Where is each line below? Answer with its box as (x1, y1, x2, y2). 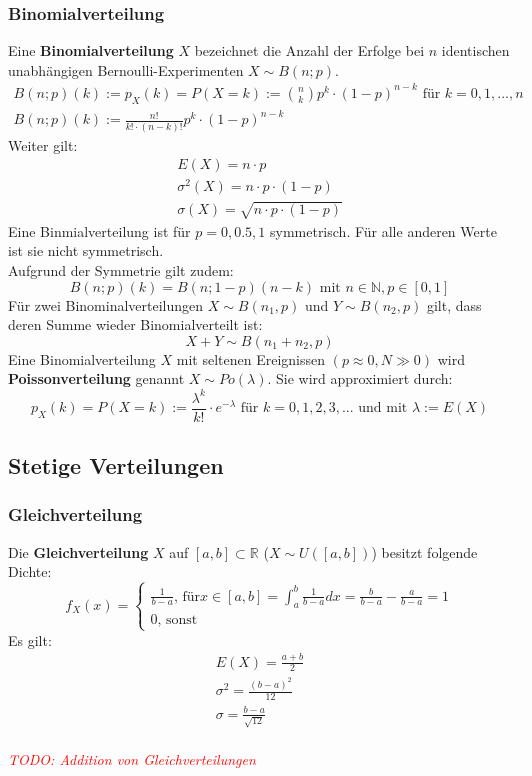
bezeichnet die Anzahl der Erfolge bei (194, 40, 425, 61)
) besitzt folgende (371, 541, 478, 562)
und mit (358, 401, 408, 416)
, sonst (157, 613, 198, 628)
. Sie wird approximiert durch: (267, 368, 453, 389)
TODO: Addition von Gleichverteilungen (8, 749, 256, 770)
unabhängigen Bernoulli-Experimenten (8, 59, 244, 80)
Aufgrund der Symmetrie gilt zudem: (8, 260, 234, 281)
